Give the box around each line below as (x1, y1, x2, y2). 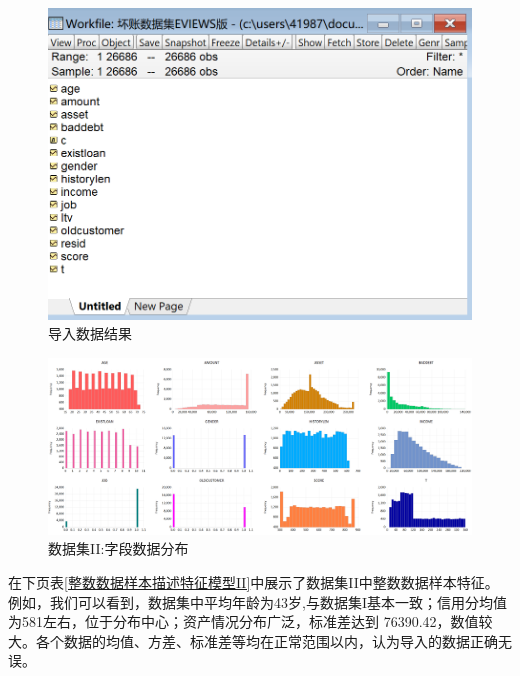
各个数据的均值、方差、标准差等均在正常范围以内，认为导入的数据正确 (35, 630, 498, 651)
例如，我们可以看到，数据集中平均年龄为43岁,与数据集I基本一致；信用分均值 (8, 591, 507, 612)
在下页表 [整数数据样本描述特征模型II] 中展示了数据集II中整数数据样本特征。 (8, 571, 499, 592)
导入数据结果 (48, 323, 132, 344)
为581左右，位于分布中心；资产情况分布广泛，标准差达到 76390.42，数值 (8, 611, 479, 632)
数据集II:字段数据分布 (48, 538, 189, 559)
